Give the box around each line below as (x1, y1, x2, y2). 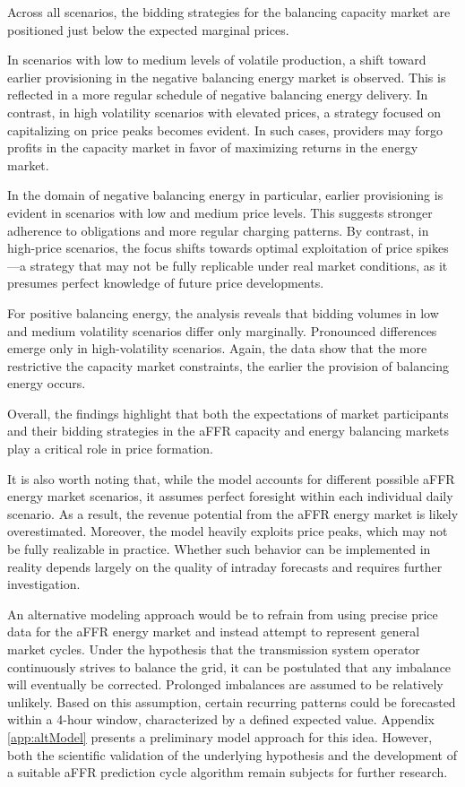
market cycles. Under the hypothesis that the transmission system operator (7, 640, 420, 658)
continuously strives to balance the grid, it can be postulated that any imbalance (7, 657, 452, 676)
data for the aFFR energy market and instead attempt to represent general (7, 622, 420, 641)
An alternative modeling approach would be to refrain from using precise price (7, 604, 438, 623)
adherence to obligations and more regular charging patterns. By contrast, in (7, 221, 429, 239)
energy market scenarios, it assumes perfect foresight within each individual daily (7, 487, 453, 506)
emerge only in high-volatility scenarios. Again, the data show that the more (7, 339, 427, 358)
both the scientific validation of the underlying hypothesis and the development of (7, 745, 457, 764)
